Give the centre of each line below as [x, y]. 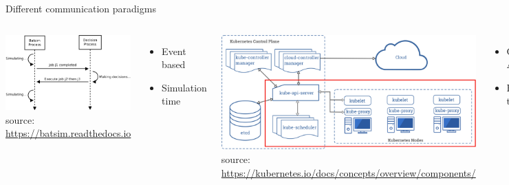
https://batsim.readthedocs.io [68, 133]
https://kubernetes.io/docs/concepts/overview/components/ [348, 172]
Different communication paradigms [81, 8]
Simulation [184, 87]
